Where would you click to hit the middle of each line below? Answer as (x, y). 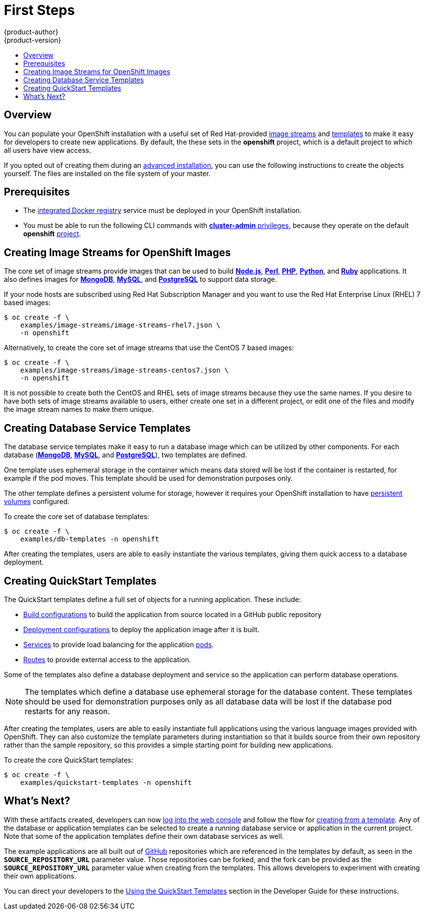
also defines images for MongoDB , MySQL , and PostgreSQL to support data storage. (141, 279)
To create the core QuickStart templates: (69, 760)
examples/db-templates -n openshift (90, 539)
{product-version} (33, 40)
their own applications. (40, 876)
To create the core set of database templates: (77, 517)
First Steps (39, 10)
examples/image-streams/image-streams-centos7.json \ (124, 370)
